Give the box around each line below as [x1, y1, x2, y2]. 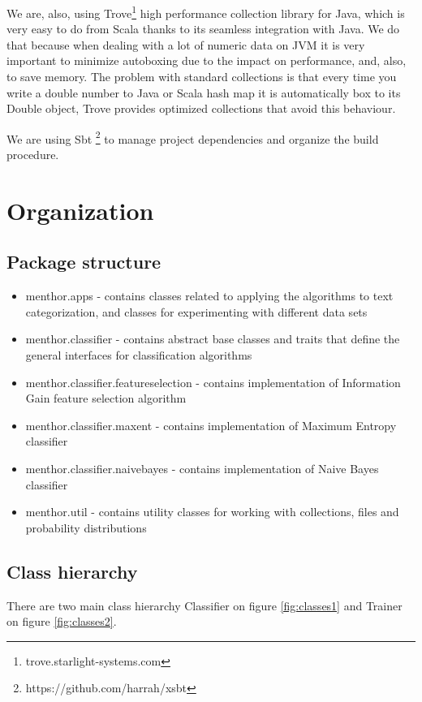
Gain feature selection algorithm [25, 390, 187, 407]
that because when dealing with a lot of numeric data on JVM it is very [6, 36, 365, 53]
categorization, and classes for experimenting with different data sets [25, 303, 368, 320]
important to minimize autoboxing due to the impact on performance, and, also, [6, 52, 407, 69]
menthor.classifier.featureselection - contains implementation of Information [25, 373, 401, 390]
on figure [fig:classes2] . [6, 613, 117, 630]
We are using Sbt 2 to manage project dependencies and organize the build [6, 127, 379, 147]
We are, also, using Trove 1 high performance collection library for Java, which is [6, 2, 405, 21]
